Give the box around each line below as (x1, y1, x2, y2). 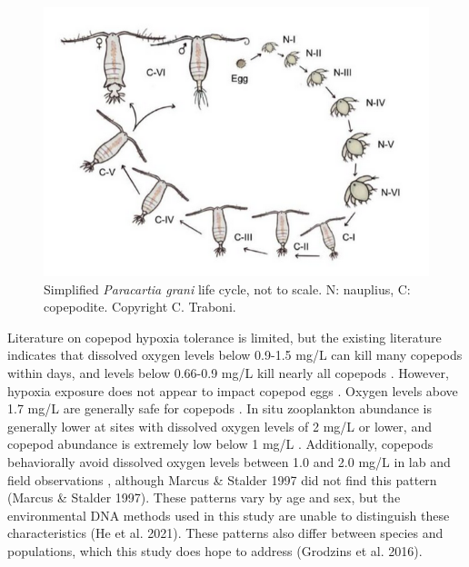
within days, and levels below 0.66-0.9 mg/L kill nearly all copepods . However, (7, 363, 449, 382)
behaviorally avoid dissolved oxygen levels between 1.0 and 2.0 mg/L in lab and (7, 452, 451, 471)
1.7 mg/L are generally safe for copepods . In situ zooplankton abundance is (7, 399, 432, 418)
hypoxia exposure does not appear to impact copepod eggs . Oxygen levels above (7, 381, 458, 400)
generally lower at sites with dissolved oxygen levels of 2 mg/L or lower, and (7, 416, 432, 435)
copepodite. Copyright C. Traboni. (44, 297, 236, 316)
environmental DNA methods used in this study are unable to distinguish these (7, 505, 450, 524)
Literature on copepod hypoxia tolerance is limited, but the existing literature (7, 327, 442, 346)
